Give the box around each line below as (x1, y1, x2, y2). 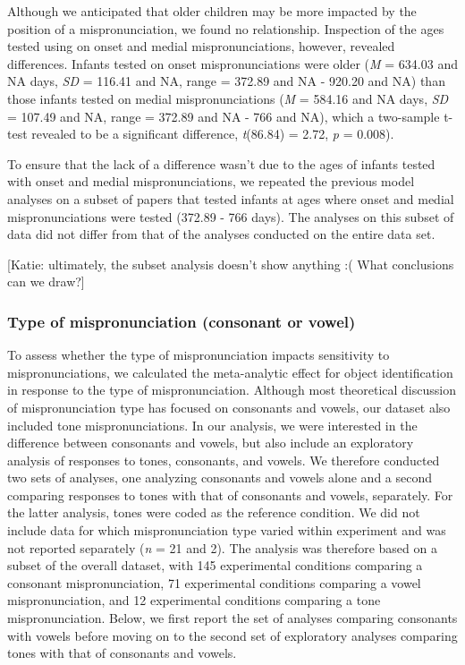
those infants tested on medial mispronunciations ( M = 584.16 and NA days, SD (7, 89, 449, 107)
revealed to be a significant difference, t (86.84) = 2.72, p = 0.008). (31, 124, 394, 143)
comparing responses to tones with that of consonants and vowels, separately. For (7, 485, 453, 504)
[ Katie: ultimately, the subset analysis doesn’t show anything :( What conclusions (7, 254, 454, 273)
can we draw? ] (7, 272, 85, 291)
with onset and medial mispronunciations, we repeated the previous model (7, 172, 415, 191)
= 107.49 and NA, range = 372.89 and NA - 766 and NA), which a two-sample (7, 107, 440, 125)
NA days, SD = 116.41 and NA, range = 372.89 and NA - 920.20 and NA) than (7, 72, 445, 90)
